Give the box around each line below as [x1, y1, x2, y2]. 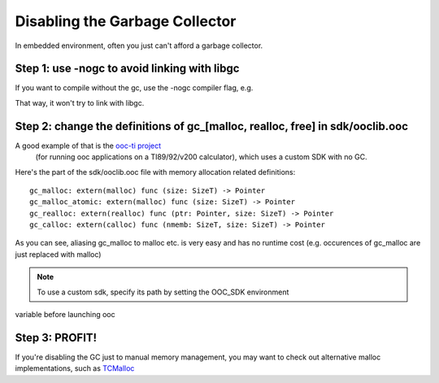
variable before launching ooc [15, 310, 115, 320]
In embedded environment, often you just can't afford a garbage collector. [15, 41, 263, 50]
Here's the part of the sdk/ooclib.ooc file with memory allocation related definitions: [15, 167, 296, 176]
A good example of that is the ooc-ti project [15, 141, 162, 150]
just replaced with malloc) [15, 249, 102, 259]
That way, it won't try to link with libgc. [15, 98, 145, 107]
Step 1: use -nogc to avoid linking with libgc [15, 62, 240, 76]
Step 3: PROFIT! [15, 330, 98, 345]
